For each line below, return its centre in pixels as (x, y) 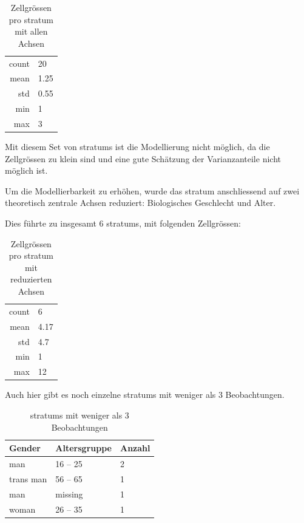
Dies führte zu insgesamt (51, 223)
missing (69, 494)
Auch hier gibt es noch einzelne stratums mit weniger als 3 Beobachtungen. (145, 395)
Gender (25, 448)
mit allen (31, 31)
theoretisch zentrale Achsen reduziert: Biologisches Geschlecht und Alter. (140, 203)
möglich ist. (26, 170)
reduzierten (31, 279)
